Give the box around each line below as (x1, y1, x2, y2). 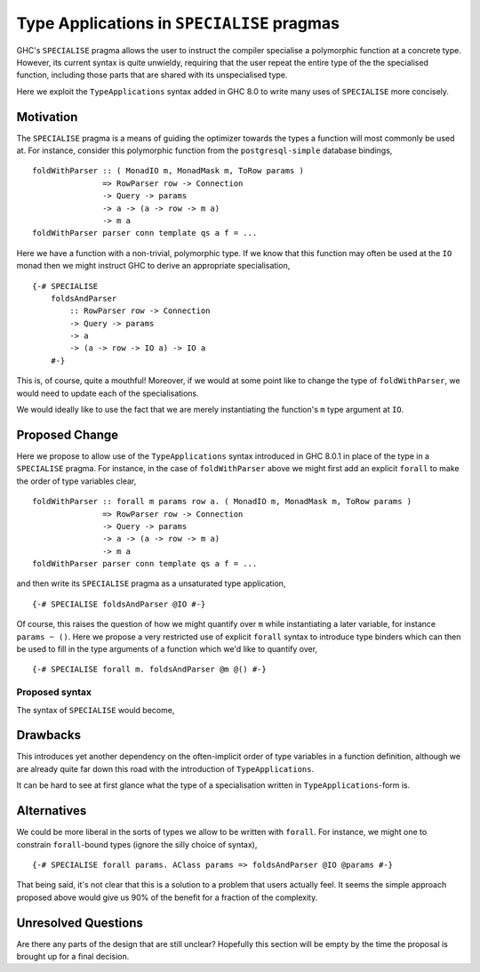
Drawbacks (16, 727, 82, 743)
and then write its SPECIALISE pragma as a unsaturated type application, (16, 578, 286, 589)
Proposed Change (16, 427, 119, 442)
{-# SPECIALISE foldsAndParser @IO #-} (32, 598, 206, 609)
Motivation (16, 109, 78, 125)
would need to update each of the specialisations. (16, 388, 199, 398)
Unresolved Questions (16, 915, 144, 930)
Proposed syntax (16, 686, 92, 698)
